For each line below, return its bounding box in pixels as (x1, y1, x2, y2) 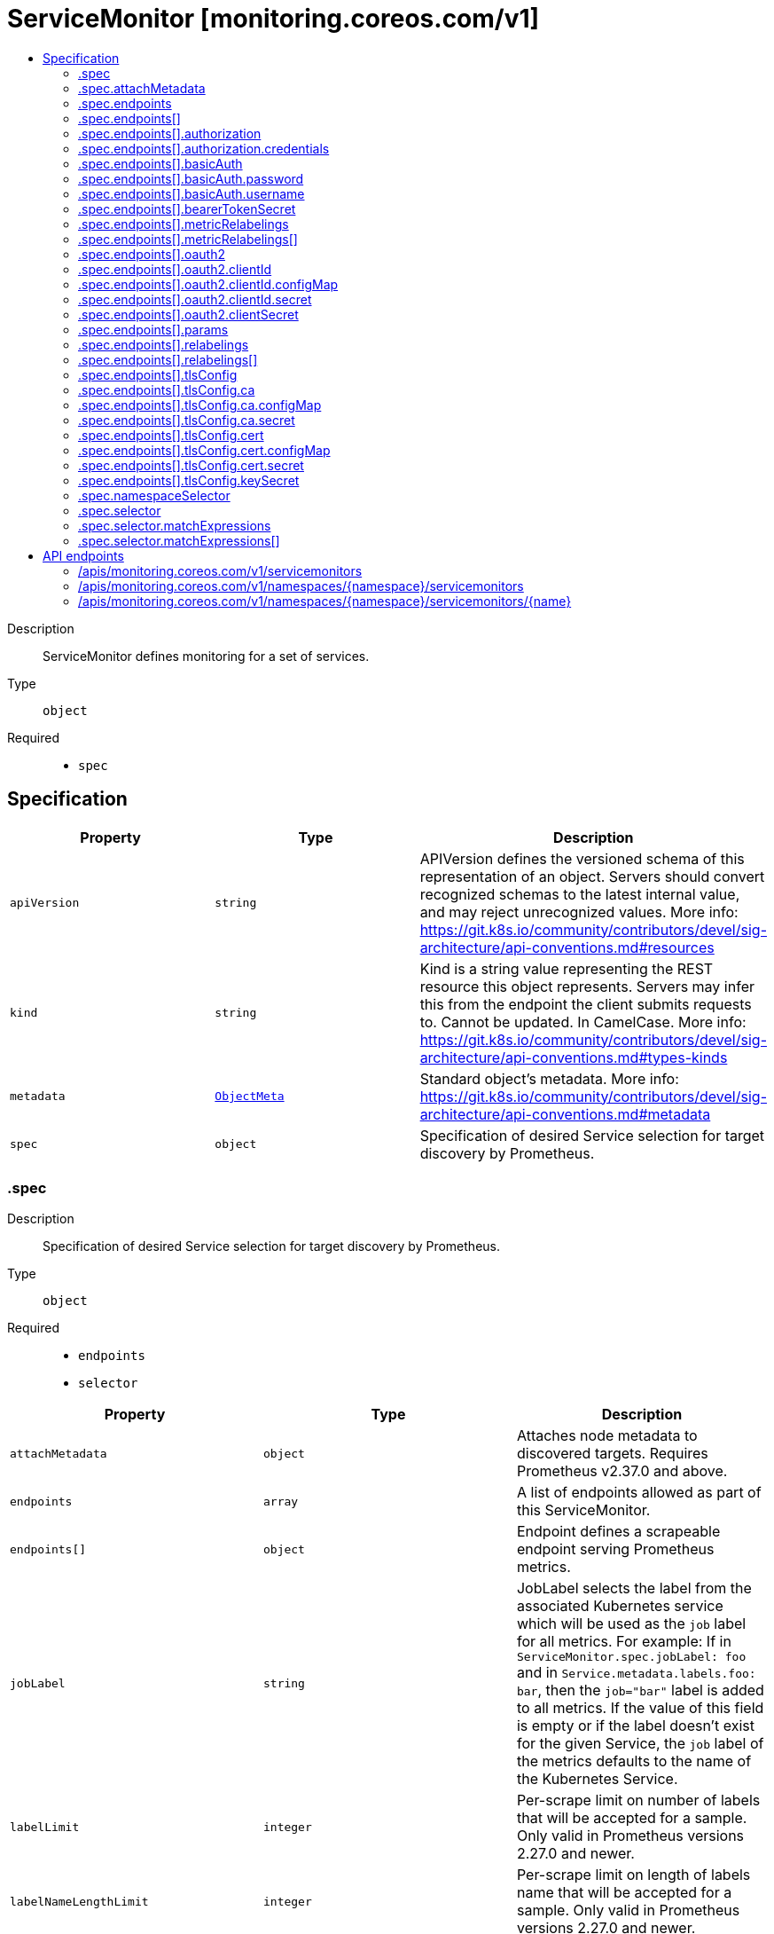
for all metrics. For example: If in (516, 1632, 731, 1651)
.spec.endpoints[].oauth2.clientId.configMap (78, 276, 339, 292)
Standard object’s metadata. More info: (419, 1069, 679, 1088)
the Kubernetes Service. (516, 1770, 678, 1789)
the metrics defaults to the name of (516, 1752, 752, 1771)
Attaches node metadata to (516, 1427, 698, 1445)
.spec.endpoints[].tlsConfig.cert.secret (78, 457, 304, 473)
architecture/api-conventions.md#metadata (419, 1105, 711, 1123)
